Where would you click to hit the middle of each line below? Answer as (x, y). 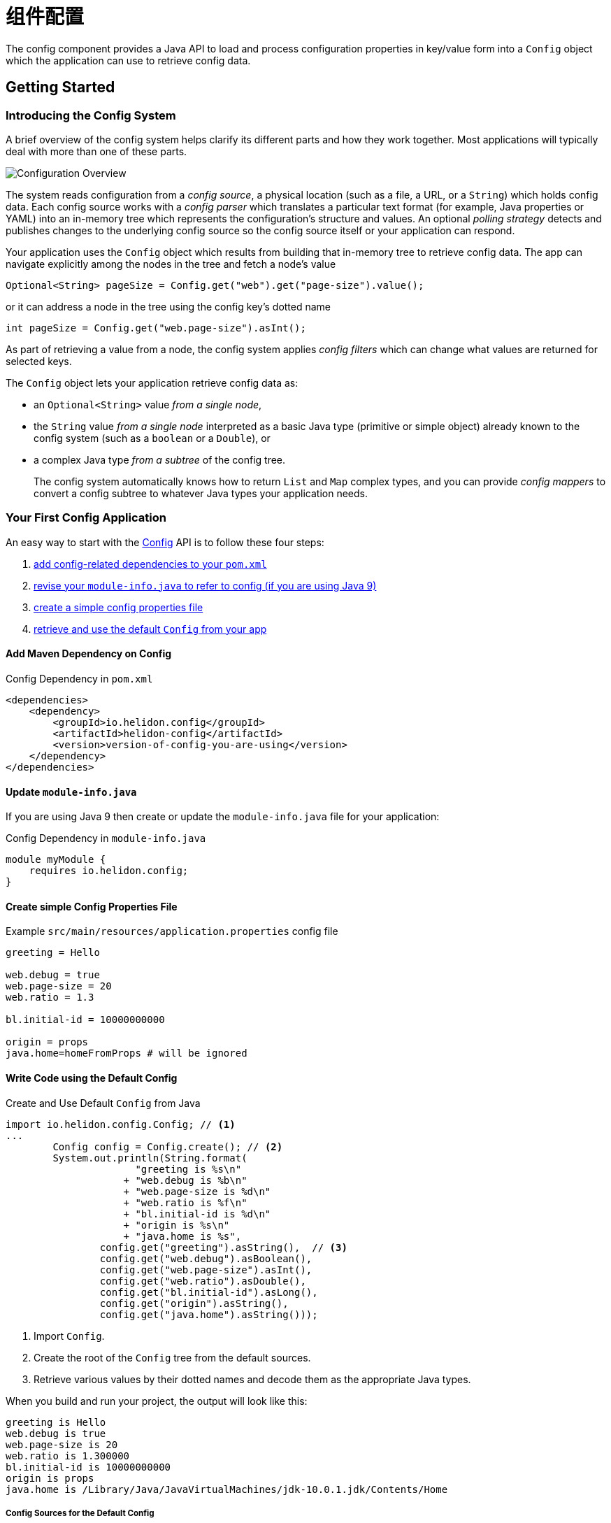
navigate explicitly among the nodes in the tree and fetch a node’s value (171, 264)
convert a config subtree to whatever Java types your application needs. (201, 493)
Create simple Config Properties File (92, 906)
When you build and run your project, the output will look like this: (157, 1401)
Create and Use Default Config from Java (103, 1103)
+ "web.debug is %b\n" (185, 1180)
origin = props (47, 1042)
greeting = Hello (53, 953)
